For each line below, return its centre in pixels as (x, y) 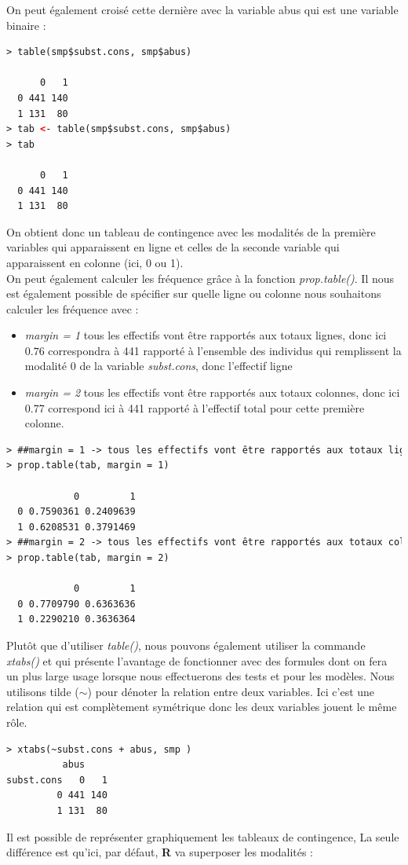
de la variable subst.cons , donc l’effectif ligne (186, 366)
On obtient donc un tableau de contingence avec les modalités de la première (191, 231)
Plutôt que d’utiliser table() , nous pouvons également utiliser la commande (186, 645)
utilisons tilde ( (43, 691)
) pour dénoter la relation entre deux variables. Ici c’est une (231, 691)
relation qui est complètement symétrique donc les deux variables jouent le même (202, 707)
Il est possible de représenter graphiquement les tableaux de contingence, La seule (203, 836)
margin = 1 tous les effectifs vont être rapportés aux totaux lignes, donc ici (206, 335)
